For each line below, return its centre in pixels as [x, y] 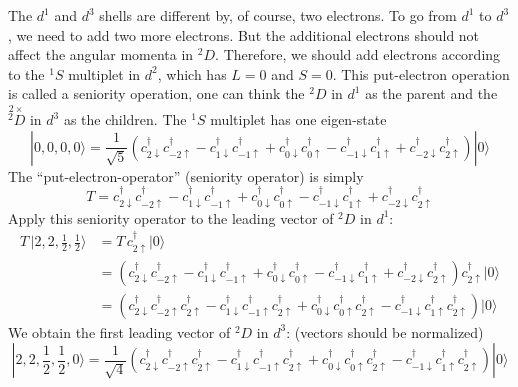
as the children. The [125, 119]
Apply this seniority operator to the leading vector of [171, 217]
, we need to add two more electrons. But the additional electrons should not [244, 34]
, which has [192, 73]
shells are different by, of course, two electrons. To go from [278, 15]
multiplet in [104, 73]
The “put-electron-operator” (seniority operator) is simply [186, 175]
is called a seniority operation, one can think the [156, 93]
